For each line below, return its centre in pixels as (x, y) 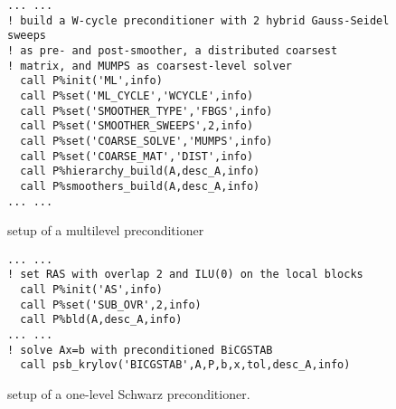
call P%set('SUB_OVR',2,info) (111, 304)
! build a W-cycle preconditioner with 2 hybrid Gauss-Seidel (198, 20)
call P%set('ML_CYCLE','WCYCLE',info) (137, 95)
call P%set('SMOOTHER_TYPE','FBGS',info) (146, 111)
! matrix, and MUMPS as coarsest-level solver (150, 66)
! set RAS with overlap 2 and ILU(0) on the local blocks (185, 275)
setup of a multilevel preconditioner (106, 230)
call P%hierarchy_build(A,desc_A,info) (140, 171)
